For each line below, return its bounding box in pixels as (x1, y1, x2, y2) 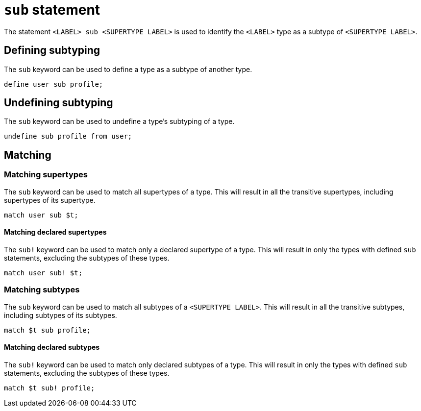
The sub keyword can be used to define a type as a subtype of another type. (4, 65, 252, 73)
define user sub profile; (4, 80, 103, 88)
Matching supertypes (4, 169, 88, 180)
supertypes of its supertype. (4, 195, 96, 204)
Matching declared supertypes (4, 228, 107, 237)
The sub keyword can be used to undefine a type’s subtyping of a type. (4, 117, 235, 126)
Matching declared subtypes (4, 343, 100, 352)
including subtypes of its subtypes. (4, 311, 117, 319)
